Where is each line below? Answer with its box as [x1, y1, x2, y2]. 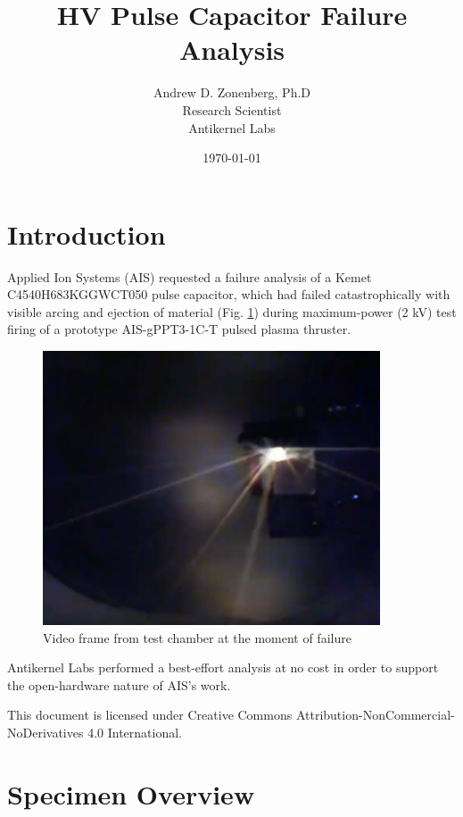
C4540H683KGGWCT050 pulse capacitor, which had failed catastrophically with [7, 285, 451, 304]
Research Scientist [182, 100, 282, 119]
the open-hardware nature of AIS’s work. [7, 675, 231, 694]
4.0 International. [87, 723, 182, 741]
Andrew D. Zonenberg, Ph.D [153, 83, 311, 102]
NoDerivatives [7, 723, 84, 741]
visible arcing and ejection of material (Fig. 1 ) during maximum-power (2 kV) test [7, 302, 457, 321]
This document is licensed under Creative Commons [7, 705, 293, 724]
